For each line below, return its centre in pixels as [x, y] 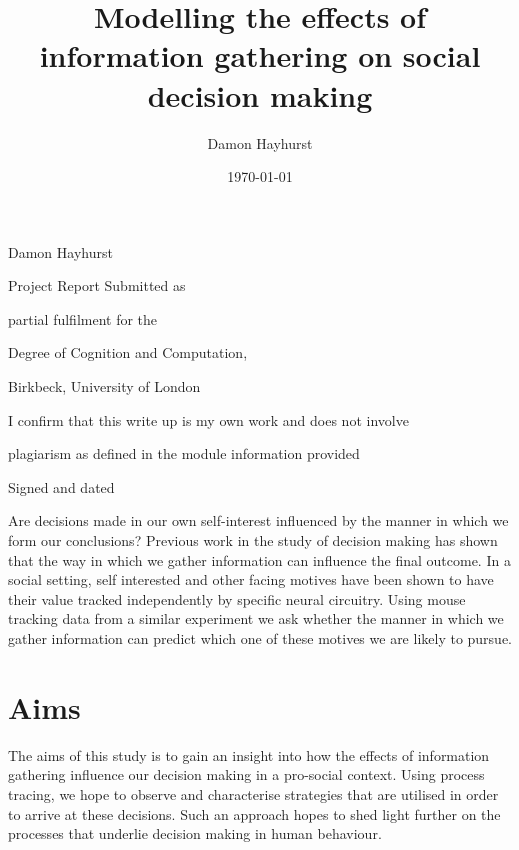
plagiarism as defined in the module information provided [184, 453]
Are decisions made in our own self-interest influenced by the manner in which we [258, 520]
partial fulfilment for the [83, 318]
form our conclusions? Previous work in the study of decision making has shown [253, 540]
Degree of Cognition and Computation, [128, 352]
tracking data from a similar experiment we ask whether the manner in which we [256, 618]
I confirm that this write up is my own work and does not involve [208, 419]
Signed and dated [61, 486]
